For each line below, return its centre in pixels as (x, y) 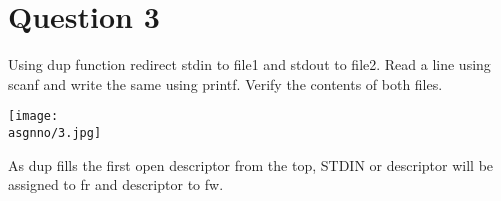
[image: (33, 116)
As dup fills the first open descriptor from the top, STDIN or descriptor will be (251, 164)
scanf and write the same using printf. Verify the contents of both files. (225, 83)
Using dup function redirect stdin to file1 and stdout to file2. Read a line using (249, 64)
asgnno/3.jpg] (55, 132)
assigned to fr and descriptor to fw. (116, 184)
